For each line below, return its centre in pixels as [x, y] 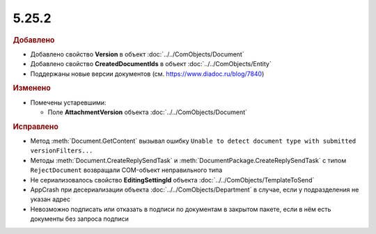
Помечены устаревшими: [68, 102]
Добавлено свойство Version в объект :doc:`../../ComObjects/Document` [137, 54]
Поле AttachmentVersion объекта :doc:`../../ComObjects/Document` [147, 112]
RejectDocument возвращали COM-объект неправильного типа [126, 170]
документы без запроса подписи [79, 219]
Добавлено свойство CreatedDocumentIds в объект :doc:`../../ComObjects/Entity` [151, 64]
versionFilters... [62, 151]
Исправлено [36, 127]
